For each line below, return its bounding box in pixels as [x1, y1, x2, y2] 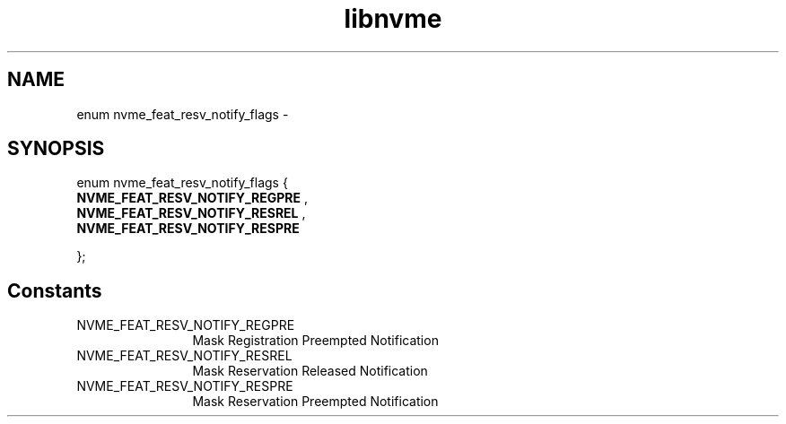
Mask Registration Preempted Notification [192, 333, 439, 349]
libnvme [344, 4, 442, 34]
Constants [7, 279, 102, 302]
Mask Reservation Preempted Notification [192, 394, 439, 410]
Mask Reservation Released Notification [192, 363, 428, 379]
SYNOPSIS [7, 137, 105, 160]
